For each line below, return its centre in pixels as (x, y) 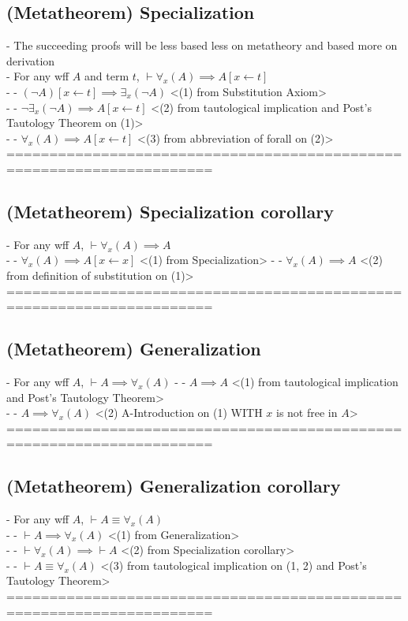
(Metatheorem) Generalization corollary (174, 486)
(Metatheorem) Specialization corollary (170, 211)
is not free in (307, 413)
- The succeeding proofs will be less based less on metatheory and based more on (202, 45)
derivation (31, 60)
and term (107, 76)
